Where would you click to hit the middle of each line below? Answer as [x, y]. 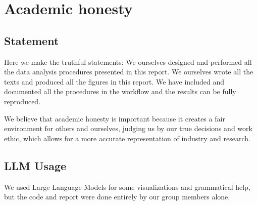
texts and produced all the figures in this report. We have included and [114, 81]
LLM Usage [35, 165]
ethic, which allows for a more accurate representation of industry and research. [127, 138]
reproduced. [22, 101]
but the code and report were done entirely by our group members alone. [117, 197]
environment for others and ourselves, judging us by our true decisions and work [128, 128]
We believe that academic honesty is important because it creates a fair [115, 118]
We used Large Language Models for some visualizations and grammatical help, [127, 187]
